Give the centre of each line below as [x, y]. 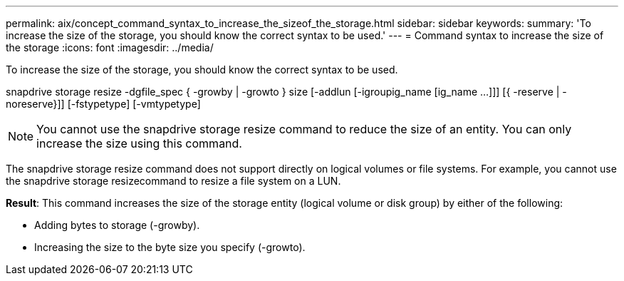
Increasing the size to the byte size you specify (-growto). [170, 247]
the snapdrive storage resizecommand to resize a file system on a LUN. [173, 181]
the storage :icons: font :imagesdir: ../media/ [110, 47]
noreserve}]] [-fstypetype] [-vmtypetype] [103, 104]
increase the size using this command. [139, 143]
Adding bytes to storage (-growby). [117, 225]
